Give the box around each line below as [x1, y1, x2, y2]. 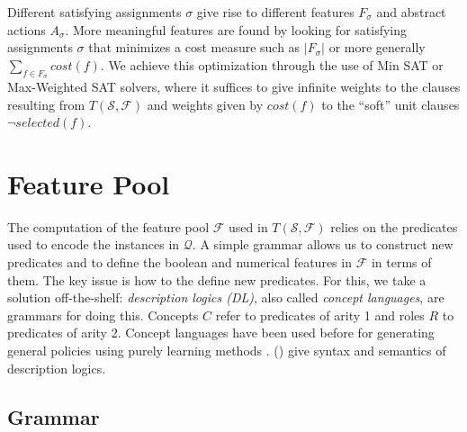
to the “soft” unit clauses [321, 94, 460, 113]
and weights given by [147, 94, 264, 113]
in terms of [371, 253, 432, 272]
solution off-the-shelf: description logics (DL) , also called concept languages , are [7, 288, 445, 307]
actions [7, 20, 46, 39]
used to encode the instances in [7, 235, 180, 254]
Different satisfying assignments [7, 3, 182, 21]
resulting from [7, 94, 85, 113]
